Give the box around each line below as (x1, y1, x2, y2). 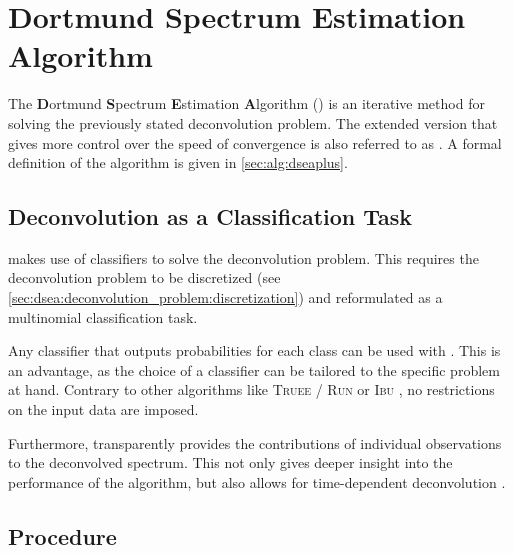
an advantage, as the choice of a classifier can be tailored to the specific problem (8, 359, 500, 380)
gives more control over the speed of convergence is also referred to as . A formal (8, 132, 502, 153)
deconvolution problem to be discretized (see (8, 267, 281, 288)
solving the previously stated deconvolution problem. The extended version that (8, 112, 498, 133)
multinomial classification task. (8, 306, 198, 327)
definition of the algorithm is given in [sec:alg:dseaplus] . (8, 152, 348, 173)
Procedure (8, 520, 117, 551)
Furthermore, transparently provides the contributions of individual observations (8, 432, 502, 453)
